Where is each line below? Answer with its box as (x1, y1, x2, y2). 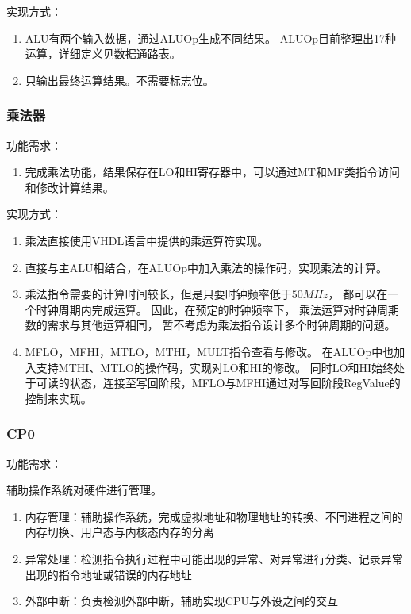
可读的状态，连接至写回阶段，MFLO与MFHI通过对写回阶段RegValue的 (36, 374, 401, 391)
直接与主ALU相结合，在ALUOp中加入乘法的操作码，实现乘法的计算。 (25, 259, 387, 275)
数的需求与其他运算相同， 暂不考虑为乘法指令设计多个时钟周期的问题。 (25, 317, 396, 333)
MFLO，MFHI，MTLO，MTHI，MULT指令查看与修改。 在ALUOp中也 (25, 343, 394, 359)
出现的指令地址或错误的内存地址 (25, 566, 192, 582)
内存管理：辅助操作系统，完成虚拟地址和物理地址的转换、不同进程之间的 (25, 508, 403, 524)
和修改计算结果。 (25, 178, 114, 195)
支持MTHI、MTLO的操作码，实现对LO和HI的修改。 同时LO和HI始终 (36, 359, 394, 375)
